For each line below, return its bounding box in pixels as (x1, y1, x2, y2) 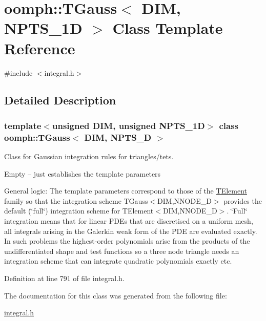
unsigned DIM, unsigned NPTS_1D (52, 119, 205, 132)
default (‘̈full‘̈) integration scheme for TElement (4, 205, 154, 216)
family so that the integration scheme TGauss (4, 195, 148, 206)
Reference (4, 37, 75, 58)
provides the (223, 195, 262, 206)
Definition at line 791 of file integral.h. (4, 272, 125, 283)
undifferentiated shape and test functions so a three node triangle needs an (4, 245, 239, 256)
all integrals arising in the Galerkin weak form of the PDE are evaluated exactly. (4, 225, 257, 236)
